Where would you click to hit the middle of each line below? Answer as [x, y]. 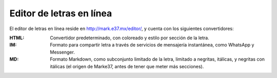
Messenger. [63, 52]
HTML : [17, 38]
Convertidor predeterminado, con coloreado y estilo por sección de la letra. [130, 38]
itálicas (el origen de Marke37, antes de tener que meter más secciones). [127, 66]
